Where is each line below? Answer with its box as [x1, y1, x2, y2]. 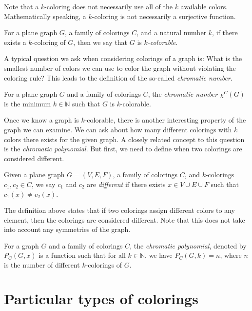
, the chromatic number [148, 89, 218, 99]
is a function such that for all [39, 250, 126, 260]
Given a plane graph [4, 169, 65, 180]
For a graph [4, 240, 39, 250]
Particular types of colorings [4, 288, 198, 308]
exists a [4, 37, 26, 47]
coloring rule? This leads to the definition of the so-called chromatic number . [4, 72, 233, 83]
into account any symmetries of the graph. [4, 224, 131, 234]
